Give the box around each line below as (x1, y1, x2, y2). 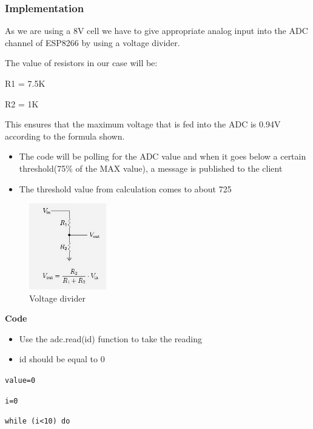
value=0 (5, 376, 36, 385)
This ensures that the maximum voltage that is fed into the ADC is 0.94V (5, 118, 281, 130)
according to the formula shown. (5, 129, 125, 142)
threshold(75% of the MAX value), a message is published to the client (19, 161, 283, 174)
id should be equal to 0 (19, 353, 105, 365)
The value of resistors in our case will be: (5, 56, 158, 69)
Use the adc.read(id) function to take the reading (19, 332, 202, 345)
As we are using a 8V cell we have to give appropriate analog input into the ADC (5, 24, 308, 37)
